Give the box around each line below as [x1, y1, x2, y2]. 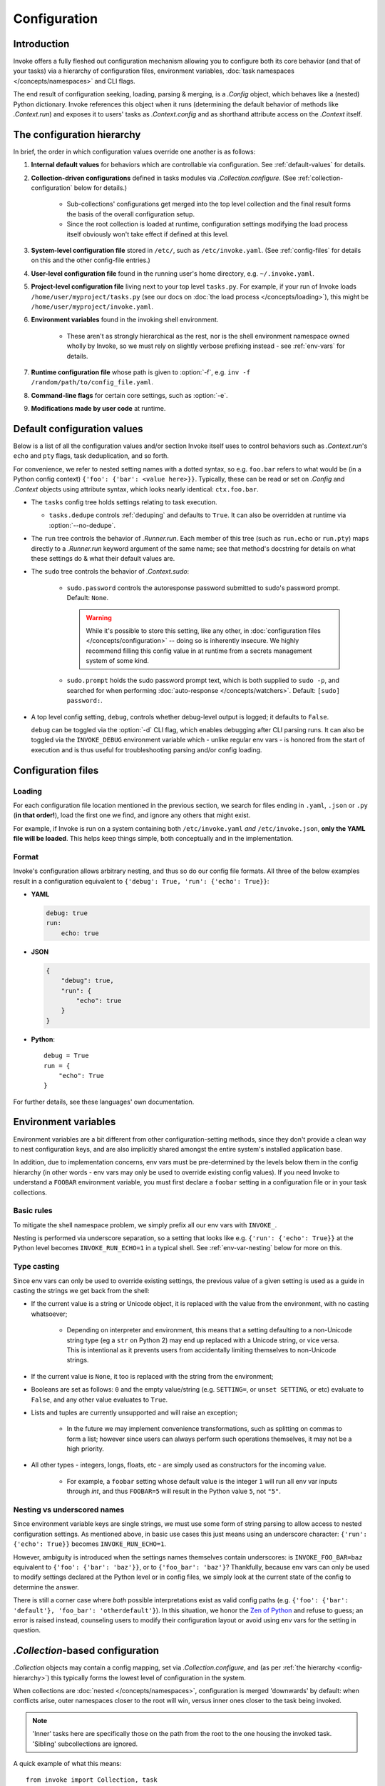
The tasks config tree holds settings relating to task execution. [31, 497, 217, 507]
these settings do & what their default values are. [31, 554, 175, 562]
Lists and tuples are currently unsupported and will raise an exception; [31, 1408, 238, 1417]
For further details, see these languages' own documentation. [13, 1097, 195, 1106]
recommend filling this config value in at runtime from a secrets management [86, 647, 312, 655]
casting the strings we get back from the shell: [13, 1286, 150, 1294]
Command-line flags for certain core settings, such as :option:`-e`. [31, 391, 228, 399]
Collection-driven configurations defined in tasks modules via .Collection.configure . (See [31, 174, 297, 182]
